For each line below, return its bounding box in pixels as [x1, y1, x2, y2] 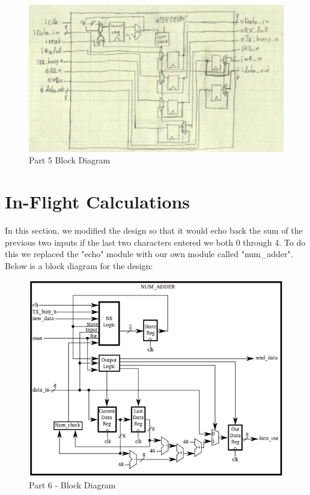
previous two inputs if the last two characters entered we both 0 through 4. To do [5, 235, 306, 248]
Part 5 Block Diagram [29, 154, 111, 166]
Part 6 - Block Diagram [29, 479, 116, 491]
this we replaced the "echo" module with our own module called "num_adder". [5, 247, 293, 260]
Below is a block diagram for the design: [5, 259, 153, 272]
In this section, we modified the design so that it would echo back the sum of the [5, 224, 303, 237]
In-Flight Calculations [5, 189, 190, 214]
